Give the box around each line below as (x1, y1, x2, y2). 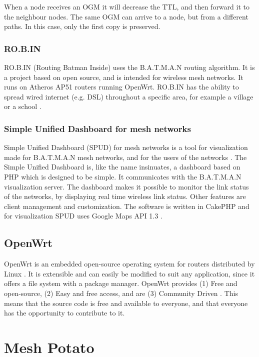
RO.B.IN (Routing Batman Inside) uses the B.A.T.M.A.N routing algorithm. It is (4, 62, 255, 72)
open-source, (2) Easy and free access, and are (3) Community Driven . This (4, 287, 238, 298)
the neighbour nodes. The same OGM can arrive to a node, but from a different (4, 11, 248, 21)
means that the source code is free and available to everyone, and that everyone (4, 297, 248, 308)
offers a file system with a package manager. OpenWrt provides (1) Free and (4, 278, 237, 288)
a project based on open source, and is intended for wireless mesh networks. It (4, 71, 243, 82)
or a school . (4, 101, 41, 111)
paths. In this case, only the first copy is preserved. (4, 21, 160, 31)
